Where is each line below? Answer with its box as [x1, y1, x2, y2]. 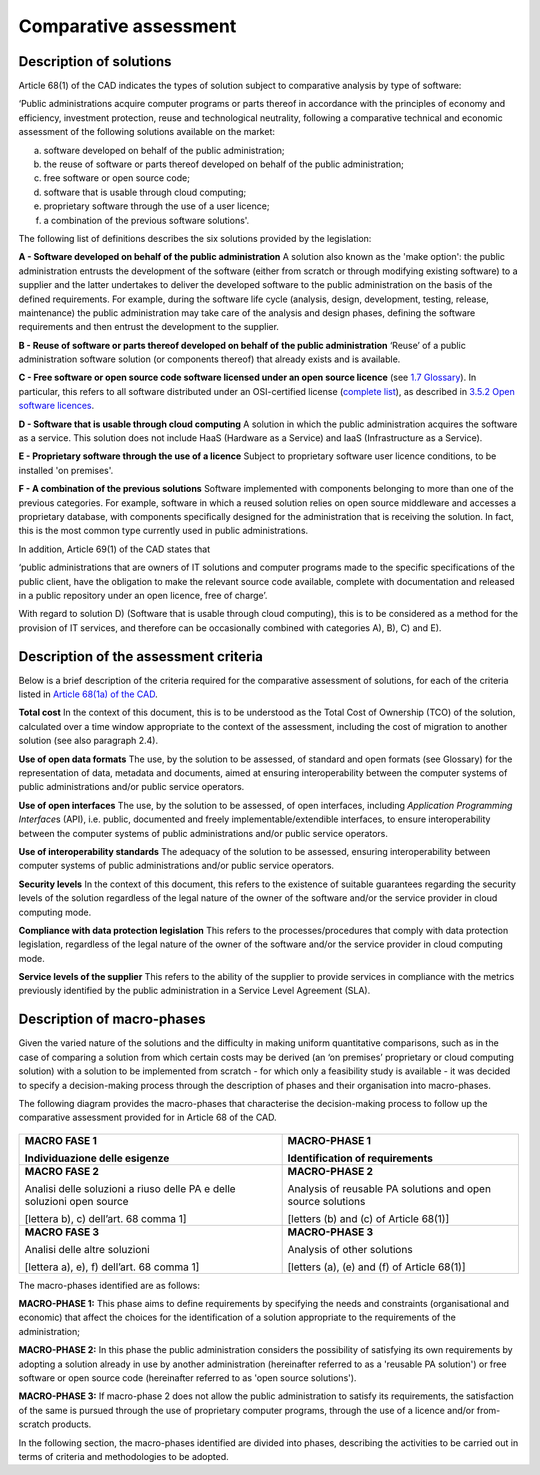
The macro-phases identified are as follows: [18, 1279, 200, 1291]
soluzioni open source [24, 1194, 129, 1208]
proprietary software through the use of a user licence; [43, 200, 270, 212]
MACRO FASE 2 [24, 1164, 100, 1178]
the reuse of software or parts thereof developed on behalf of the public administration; [43, 158, 404, 170]
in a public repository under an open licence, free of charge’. [18, 589, 268, 601]
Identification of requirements [287, 1151, 434, 1165]
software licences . [18, 400, 95, 412]
